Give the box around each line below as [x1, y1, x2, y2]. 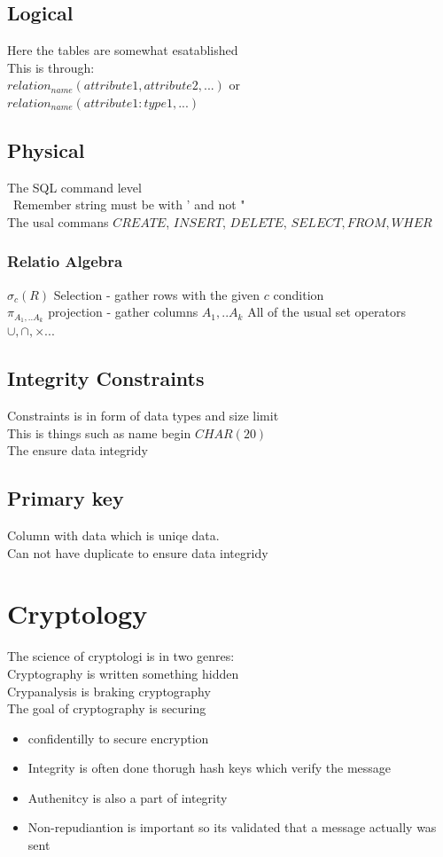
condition [273, 285, 324, 303]
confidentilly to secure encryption [27, 728, 209, 747]
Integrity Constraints [7, 365, 205, 392]
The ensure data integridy [7, 441, 148, 460]
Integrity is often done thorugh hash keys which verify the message [27, 759, 392, 777]
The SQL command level [7, 177, 142, 196]
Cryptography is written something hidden [7, 664, 239, 682]
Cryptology [7, 595, 148, 632]
